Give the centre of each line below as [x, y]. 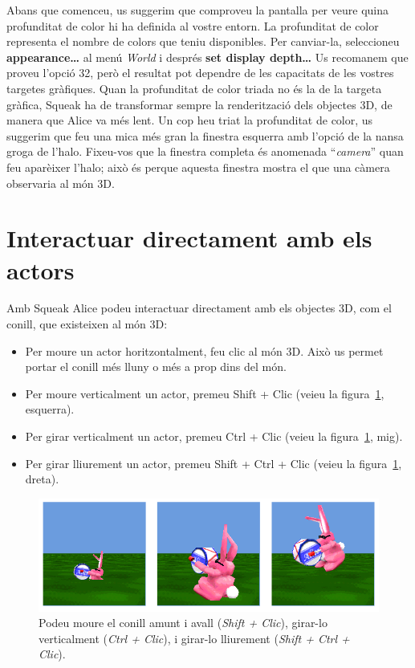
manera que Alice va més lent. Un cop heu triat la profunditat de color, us [190, 120]
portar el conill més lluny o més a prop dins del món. [156, 367]
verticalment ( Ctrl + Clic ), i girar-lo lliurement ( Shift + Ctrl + [194, 638]
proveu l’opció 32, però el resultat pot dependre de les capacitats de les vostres [200, 73]
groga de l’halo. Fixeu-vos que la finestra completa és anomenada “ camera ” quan [205, 151]
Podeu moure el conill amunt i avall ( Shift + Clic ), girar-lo [183, 623]
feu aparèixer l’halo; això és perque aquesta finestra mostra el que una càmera [198, 167]
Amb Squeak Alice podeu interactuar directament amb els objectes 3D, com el [199, 308]
